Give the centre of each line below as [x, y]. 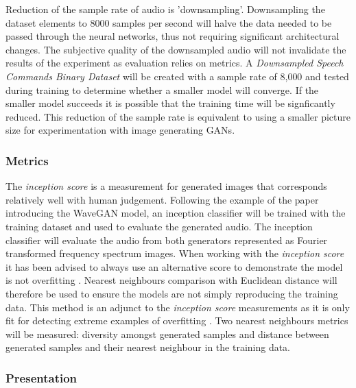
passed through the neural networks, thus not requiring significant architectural [173, 36]
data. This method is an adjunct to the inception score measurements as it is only [178, 307]
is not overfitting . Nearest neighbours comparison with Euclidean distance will [171, 280]
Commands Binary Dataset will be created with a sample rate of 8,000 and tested [177, 76]
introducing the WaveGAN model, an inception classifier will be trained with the [176, 213]
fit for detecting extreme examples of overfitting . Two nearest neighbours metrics [177, 320]
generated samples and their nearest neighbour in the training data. [148, 347]
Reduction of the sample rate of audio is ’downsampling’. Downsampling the [165, 9]
